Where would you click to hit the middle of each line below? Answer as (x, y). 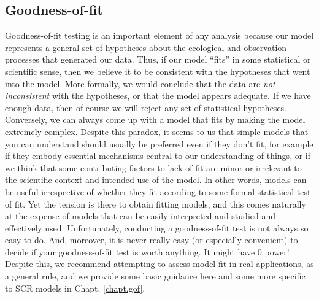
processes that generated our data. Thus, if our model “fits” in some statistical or (158, 59)
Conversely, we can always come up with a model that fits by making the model (155, 119)
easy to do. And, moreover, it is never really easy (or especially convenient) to (152, 240)
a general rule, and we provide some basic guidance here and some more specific (155, 276)
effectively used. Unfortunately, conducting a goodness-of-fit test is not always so (157, 227)
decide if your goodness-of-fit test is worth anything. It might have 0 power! (147, 251)
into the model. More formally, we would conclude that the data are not (140, 83)
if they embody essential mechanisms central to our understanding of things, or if (158, 156)
